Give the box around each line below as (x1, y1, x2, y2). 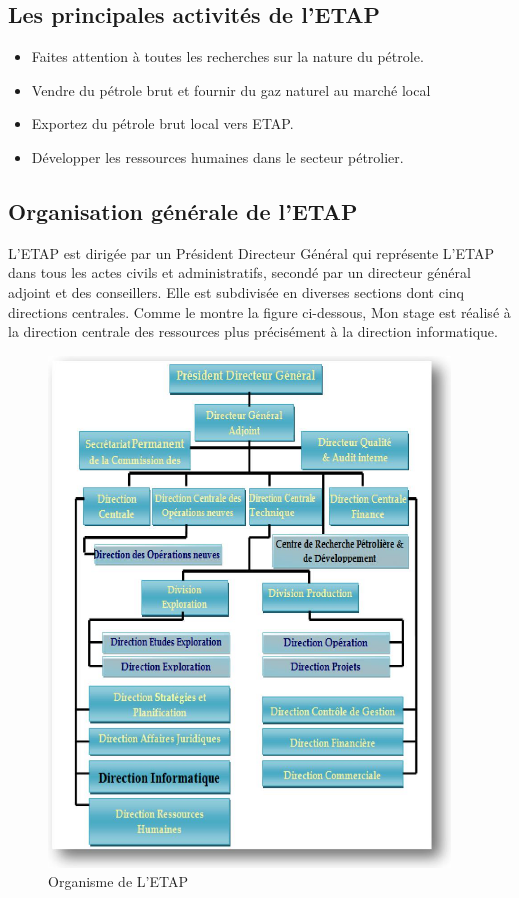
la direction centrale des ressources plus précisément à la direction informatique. (8, 321, 498, 342)
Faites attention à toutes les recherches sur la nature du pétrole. (31, 46, 424, 67)
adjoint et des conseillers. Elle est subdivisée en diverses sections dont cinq (8, 281, 464, 302)
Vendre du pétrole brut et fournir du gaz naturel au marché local (31, 79, 431, 100)
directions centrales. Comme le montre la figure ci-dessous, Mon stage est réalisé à (8, 301, 511, 322)
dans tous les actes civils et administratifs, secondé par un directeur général (8, 262, 471, 283)
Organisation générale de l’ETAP (8, 195, 358, 226)
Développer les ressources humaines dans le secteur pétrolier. (31, 146, 404, 167)
